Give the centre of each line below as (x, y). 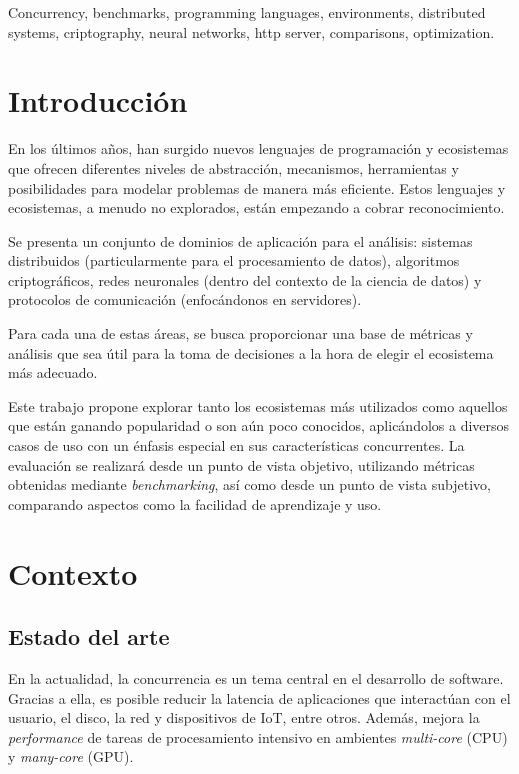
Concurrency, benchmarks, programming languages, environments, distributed (247, 12)
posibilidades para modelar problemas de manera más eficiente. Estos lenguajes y (257, 187)
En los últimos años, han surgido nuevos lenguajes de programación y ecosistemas (258, 148)
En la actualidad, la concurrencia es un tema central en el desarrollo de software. (256, 677)
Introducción (98, 100)
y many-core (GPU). (71, 756)
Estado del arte (89, 636)
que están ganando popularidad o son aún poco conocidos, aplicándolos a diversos (259, 425)
